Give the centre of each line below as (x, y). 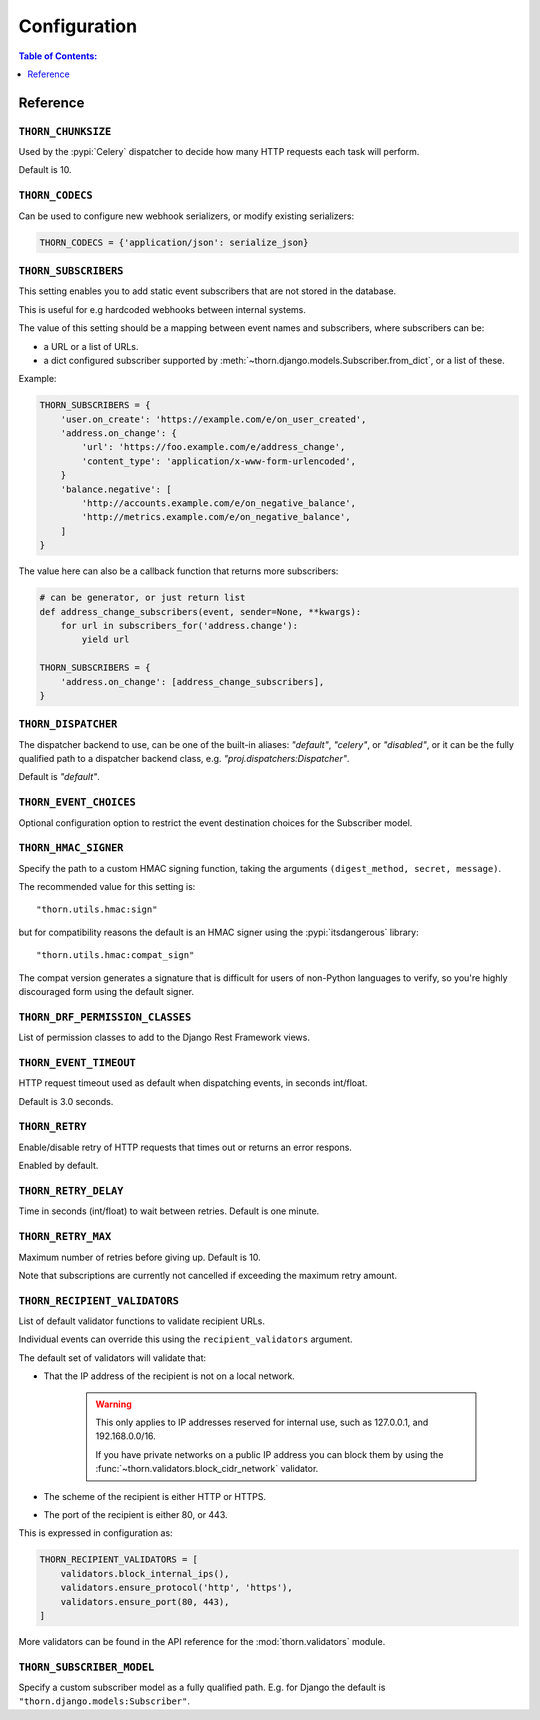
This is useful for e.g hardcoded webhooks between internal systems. (162, 309)
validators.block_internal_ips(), (145, 1573)
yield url (105, 639)
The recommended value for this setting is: (107, 887)
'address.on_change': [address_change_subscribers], (192, 681)
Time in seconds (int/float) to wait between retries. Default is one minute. (169, 1211)
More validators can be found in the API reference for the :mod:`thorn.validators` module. (202, 1641)
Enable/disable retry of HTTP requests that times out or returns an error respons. (185, 1147)
